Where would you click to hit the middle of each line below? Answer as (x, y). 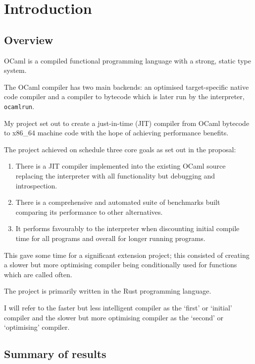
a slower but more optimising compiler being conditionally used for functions (121, 265)
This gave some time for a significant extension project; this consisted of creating (127, 255)
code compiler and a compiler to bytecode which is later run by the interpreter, (124, 96)
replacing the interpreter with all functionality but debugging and (115, 175)
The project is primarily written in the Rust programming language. (108, 291)
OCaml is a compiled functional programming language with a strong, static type (127, 60)
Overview (29, 39)
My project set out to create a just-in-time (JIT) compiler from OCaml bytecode (127, 123)
